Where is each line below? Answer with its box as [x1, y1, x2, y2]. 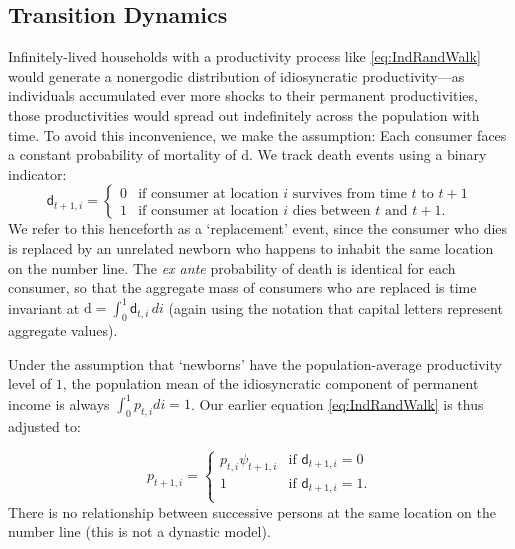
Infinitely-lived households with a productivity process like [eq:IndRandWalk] [8, 46, 481, 67]
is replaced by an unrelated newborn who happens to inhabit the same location [8, 237, 494, 258]
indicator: [8, 163, 67, 184]
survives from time [292, 186, 407, 201]
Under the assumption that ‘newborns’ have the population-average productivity [8, 353, 502, 374]
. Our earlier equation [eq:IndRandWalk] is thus [190, 393, 484, 414]
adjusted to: [8, 416, 81, 437]
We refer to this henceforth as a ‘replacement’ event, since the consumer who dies [8, 218, 508, 239]
